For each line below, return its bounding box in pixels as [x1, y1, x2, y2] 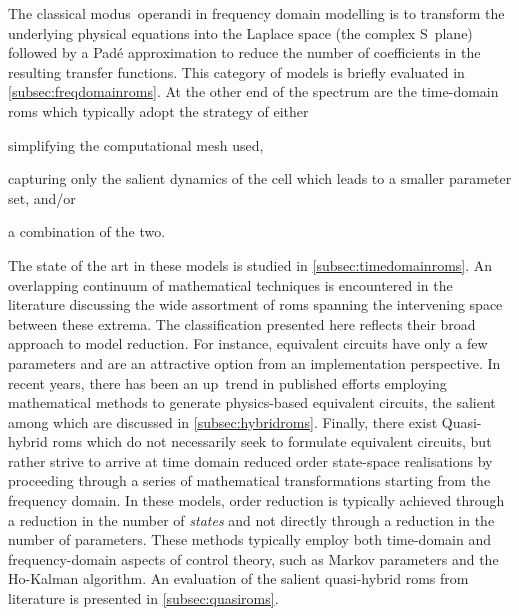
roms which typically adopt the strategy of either [8, 100, 309, 121]
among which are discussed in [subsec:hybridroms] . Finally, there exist [8, 411, 438, 432]
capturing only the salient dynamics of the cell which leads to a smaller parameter [8, 168, 512, 189]
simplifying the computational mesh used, [8, 134, 264, 155]
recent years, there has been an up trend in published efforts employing [8, 372, 447, 393]
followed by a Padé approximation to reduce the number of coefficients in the [8, 42, 481, 63]
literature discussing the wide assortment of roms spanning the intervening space [8, 294, 503, 315]
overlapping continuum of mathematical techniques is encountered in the [8, 274, 453, 295]
